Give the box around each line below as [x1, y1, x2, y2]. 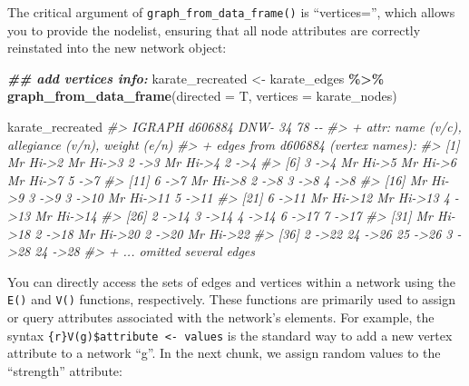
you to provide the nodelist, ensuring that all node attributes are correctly [7, 20, 421, 39]
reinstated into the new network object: [7, 38, 227, 57]
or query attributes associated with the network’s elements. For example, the [7, 308, 435, 327]
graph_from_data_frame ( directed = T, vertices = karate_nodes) [7, 86, 397, 105]
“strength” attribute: [7, 361, 122, 380]
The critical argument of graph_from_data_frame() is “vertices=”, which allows [7, 3, 455, 21]
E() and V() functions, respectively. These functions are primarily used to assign [7, 290, 456, 309]
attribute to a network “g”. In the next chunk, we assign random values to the [7, 343, 441, 362]
